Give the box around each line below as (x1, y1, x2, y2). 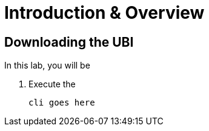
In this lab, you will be (4, 60, 90, 71)
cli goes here (28, 98, 95, 108)
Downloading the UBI (4, 34, 134, 50)
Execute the (28, 79, 76, 90)
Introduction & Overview (4, 2, 205, 23)
